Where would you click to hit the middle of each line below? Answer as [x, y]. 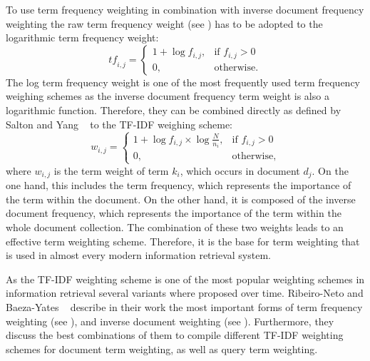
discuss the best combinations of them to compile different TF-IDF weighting [175, 335]
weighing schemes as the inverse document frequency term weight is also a [168, 96]
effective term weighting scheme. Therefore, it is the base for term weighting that [183, 241]
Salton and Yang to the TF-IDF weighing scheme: [119, 124]
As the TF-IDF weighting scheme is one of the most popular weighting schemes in [185, 279]
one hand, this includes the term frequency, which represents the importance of [179, 185]
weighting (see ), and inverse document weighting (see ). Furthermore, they [170, 321]
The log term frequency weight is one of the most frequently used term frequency [183, 82]
